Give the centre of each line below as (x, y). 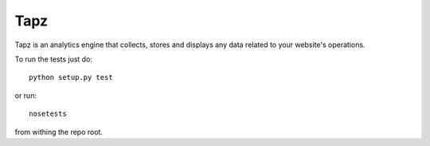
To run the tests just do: (54, 59)
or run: (26, 95)
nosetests (48, 114)
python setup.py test (71, 77)
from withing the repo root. (59, 132)
